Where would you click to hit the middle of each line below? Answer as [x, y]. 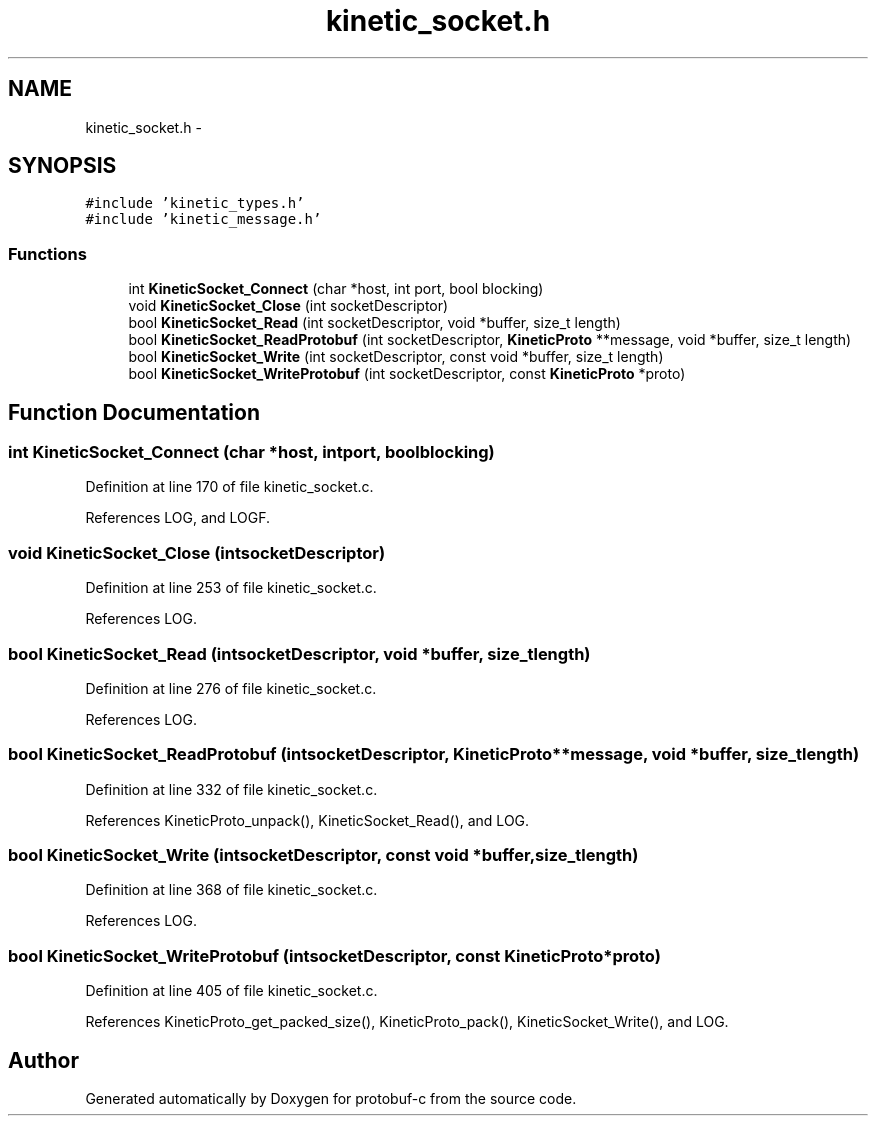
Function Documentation [134, 412]
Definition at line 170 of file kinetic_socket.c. [229, 487]
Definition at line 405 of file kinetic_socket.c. [231, 991]
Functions [47, 253]
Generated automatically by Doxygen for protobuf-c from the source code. [331, 1098]
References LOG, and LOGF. [178, 518]
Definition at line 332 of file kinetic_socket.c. [231, 789]
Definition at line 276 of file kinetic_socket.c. [231, 688]
